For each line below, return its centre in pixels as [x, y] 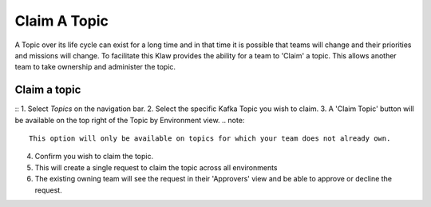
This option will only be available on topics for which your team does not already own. [210, 139]
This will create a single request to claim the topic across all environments [156, 167]
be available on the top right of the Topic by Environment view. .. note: [130, 120]
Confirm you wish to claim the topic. [94, 157]
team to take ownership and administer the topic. [95, 67]
